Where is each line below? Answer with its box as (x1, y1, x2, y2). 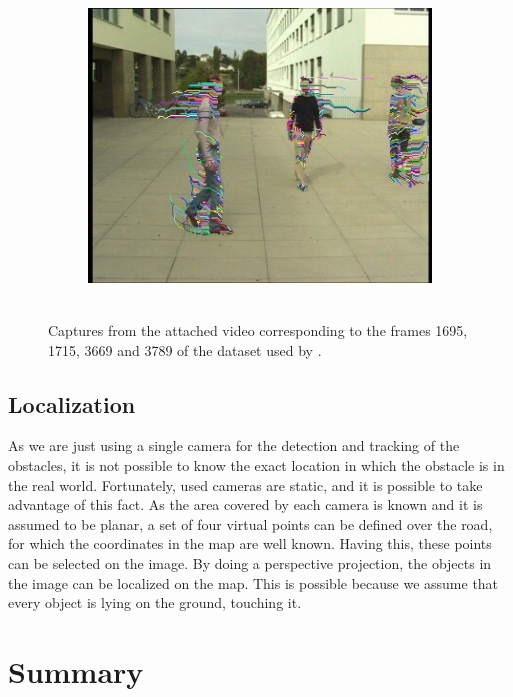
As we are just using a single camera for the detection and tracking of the (8, 435, 460, 456)
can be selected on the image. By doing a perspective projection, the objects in (8, 552, 492, 573)
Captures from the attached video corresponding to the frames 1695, (48, 319, 468, 340)
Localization (8, 388, 136, 419)
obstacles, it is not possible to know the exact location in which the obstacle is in (8, 454, 505, 475)
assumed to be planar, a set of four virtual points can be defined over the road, (8, 513, 493, 534)
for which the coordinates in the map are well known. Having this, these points (8, 533, 492, 554)
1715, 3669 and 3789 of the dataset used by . (48, 339, 322, 360)
